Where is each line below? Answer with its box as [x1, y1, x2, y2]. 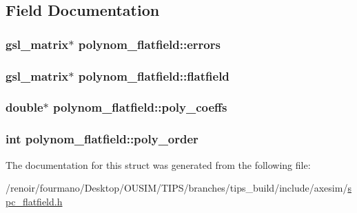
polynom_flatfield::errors [78, 35, 221, 52]
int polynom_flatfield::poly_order [6, 130, 198, 148]
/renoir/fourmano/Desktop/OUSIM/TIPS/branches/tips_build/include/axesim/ [6, 181, 348, 195]
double [6, 99, 43, 116]
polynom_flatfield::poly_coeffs [53, 99, 227, 116]
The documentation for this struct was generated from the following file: [6, 157, 311, 172]
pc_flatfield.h [6, 194, 63, 208]
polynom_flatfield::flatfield [78, 67, 229, 84]
